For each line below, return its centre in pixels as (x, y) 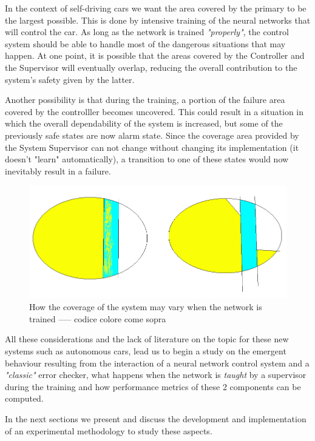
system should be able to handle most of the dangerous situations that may (145, 43)
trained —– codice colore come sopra (98, 318)
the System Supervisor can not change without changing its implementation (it (152, 147)
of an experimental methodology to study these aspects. (109, 430)
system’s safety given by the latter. (70, 79)
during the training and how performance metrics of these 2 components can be (153, 386)
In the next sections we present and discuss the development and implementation (156, 418)
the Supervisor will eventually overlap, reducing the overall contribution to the (151, 67)
